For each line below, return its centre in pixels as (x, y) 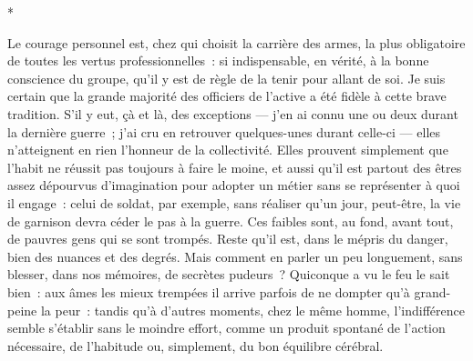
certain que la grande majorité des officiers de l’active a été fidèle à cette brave (227, 96)
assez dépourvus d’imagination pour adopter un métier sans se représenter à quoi (234, 185)
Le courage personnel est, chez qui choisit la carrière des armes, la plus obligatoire (236, 42)
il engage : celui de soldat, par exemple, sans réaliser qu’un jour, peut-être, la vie (234, 202)
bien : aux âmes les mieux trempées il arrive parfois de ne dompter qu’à (209, 291)
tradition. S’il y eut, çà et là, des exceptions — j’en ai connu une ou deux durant (233, 113)
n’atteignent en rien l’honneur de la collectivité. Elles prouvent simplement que (228, 150)
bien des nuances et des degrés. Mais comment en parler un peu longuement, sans (235, 256)
